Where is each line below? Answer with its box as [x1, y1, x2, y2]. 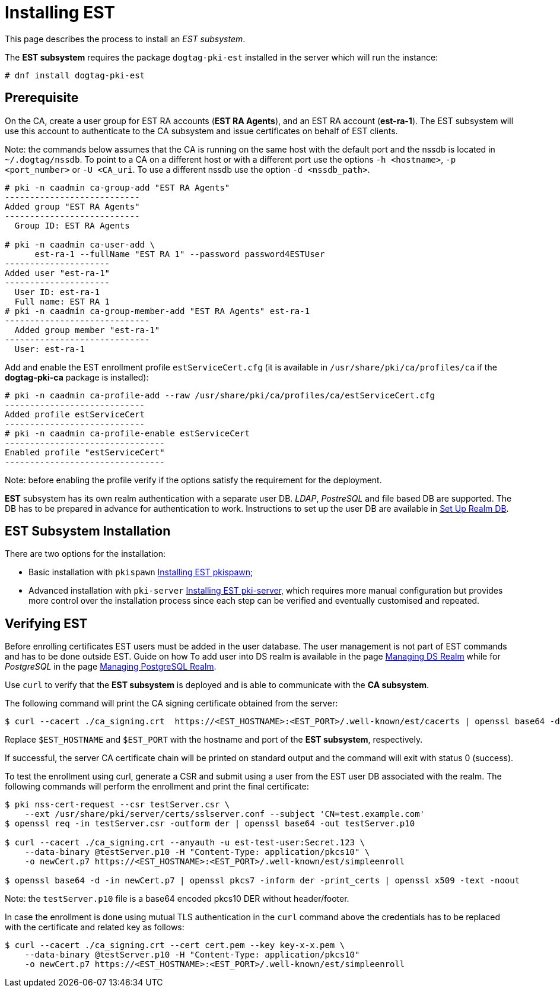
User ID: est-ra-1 [14, 287, 100, 297]
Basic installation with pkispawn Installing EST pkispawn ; [28, 567, 253, 578]
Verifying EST [5, 616, 88, 631]
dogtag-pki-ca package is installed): [5, 372, 149, 382]
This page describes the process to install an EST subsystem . [5, 33, 246, 44]
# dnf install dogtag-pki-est [5, 70, 145, 80]
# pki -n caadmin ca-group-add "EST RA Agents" [5, 182, 230, 192]
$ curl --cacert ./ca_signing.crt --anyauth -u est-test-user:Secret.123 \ [5, 838, 365, 848]
